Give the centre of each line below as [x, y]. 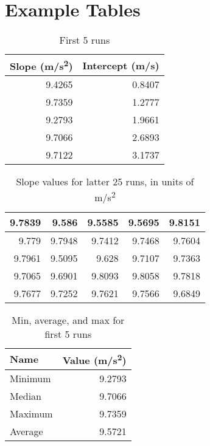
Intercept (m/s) [121, 65]
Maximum [31, 414]
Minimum [30, 379]
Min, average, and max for [68, 320]
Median [26, 396]
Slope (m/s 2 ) [41, 65]
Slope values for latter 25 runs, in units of [105, 182]
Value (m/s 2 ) [94, 359]
